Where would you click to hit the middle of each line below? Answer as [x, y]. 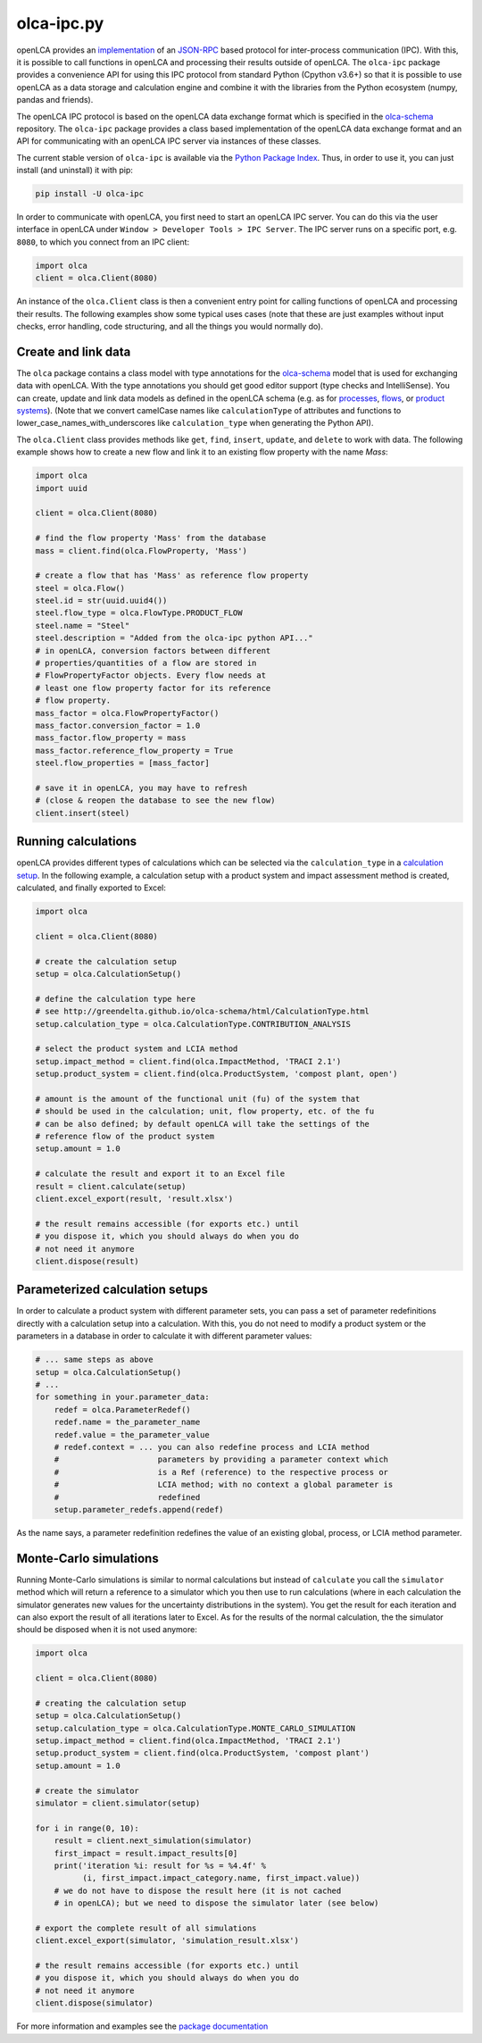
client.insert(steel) [83, 813]
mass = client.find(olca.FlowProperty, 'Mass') [141, 550]
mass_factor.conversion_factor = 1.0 [118, 725]
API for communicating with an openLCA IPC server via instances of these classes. [169, 141]
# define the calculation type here [116, 999]
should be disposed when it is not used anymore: [107, 1630]
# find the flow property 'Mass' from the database [151, 538]
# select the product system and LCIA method [137, 1049]
